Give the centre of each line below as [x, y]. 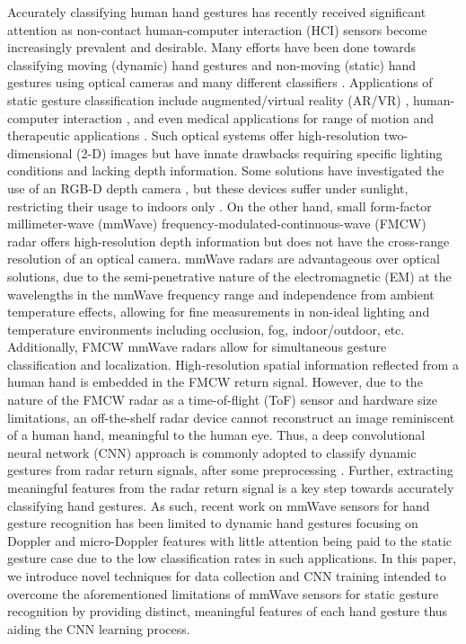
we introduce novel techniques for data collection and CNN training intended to [227, 576]
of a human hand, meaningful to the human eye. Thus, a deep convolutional [216, 435]
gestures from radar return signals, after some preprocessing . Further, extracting [230, 470]
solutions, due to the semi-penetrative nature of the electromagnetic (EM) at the [229, 276]
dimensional [40, 152]
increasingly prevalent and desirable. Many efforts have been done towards [212, 47]
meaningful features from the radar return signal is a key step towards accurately [231, 488]
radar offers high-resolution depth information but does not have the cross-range [229, 241]
